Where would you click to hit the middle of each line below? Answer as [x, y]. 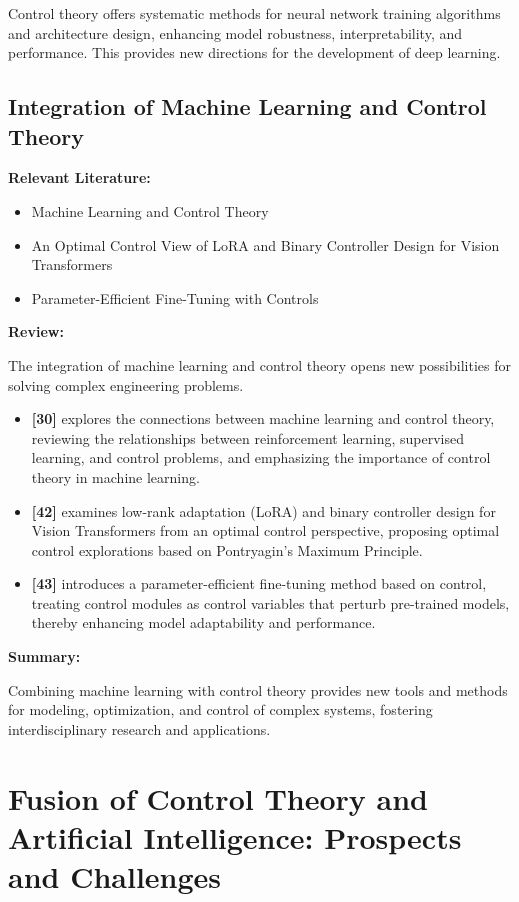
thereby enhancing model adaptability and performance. [203, 622]
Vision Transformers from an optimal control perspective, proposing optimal [265, 530]
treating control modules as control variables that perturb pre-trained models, [270, 602]
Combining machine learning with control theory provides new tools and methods [258, 689]
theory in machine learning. [115, 476]
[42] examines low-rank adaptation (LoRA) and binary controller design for [263, 510]
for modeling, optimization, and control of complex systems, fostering [220, 709]
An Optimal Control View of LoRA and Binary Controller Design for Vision [265, 244]
